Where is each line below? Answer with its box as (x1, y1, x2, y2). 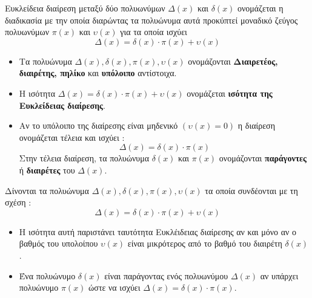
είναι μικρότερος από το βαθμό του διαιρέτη (127, 237, 282, 250)
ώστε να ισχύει (88, 281, 141, 294)
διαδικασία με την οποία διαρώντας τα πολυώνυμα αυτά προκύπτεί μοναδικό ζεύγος (5, 13, 298, 26)
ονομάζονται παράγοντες (219, 152, 307, 164)
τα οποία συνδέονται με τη (205, 184, 298, 196)
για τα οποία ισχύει (120, 25, 187, 38)
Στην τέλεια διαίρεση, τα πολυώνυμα (19, 152, 150, 164)
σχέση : (5, 196, 32, 209)
